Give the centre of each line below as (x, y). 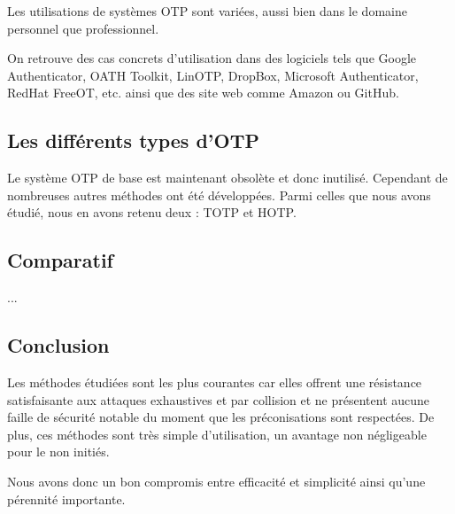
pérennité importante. (66, 498)
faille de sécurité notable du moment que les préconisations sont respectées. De (221, 417)
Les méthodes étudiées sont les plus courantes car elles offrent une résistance (215, 382)
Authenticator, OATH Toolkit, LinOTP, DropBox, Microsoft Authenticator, (213, 75)
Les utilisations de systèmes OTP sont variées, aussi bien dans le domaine (207, 11)
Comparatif (60, 260)
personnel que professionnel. (83, 28)
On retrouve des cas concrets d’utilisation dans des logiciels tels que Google (212, 58)
